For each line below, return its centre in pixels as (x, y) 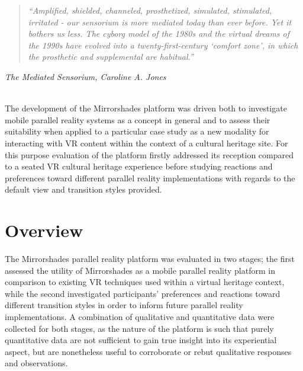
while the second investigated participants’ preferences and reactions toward (143, 293)
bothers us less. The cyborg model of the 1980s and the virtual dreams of (159, 33)
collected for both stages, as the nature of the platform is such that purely (139, 328)
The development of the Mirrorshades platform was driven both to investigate (146, 108)
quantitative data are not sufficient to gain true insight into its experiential (141, 340)
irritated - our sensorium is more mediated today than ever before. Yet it (160, 22)
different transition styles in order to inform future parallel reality (124, 305)
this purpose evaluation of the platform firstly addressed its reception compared (149, 154)
